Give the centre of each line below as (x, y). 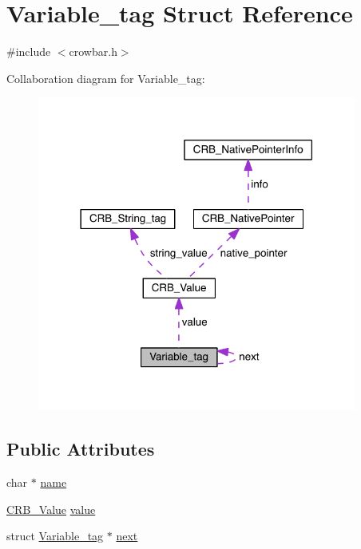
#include (29, 51)
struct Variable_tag (55, 536)
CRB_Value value (51, 509)
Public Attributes (81, 449)
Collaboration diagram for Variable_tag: (106, 78)
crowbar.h (93, 51)
